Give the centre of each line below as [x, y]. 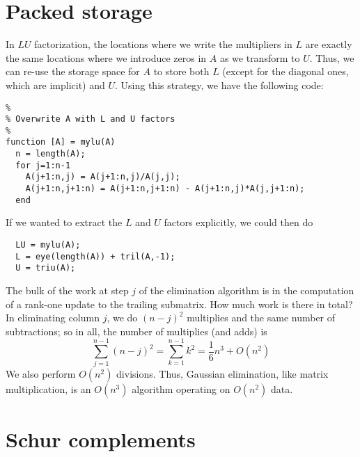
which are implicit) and [55, 85]
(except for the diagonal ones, [285, 71]
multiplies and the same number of [261, 318]
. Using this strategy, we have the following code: [219, 85]
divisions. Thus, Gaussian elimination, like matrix [222, 374]
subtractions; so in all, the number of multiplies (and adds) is [136, 331]
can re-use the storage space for [73, 71]
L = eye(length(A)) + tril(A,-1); [95, 256]
